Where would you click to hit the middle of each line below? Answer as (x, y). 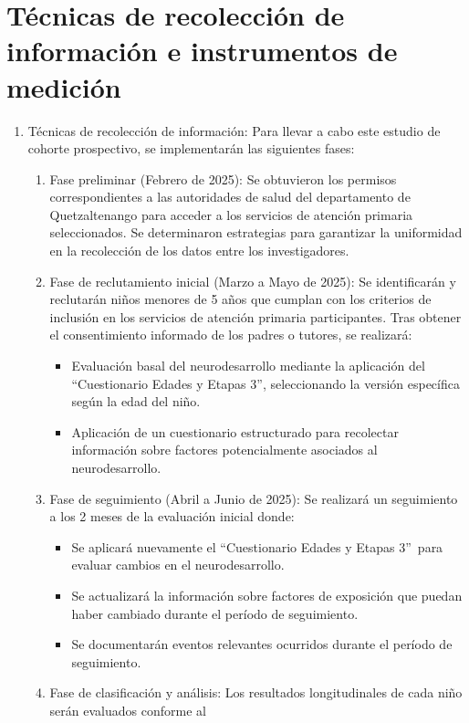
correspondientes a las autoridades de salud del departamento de (230, 197)
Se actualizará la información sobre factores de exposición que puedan (267, 595)
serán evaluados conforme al (128, 710)
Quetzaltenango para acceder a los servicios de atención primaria (231, 214)
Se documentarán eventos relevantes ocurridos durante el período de (262, 644)
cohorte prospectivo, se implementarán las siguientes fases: (191, 148)
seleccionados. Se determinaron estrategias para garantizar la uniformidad (256, 232)
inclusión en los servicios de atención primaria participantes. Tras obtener (255, 316)
